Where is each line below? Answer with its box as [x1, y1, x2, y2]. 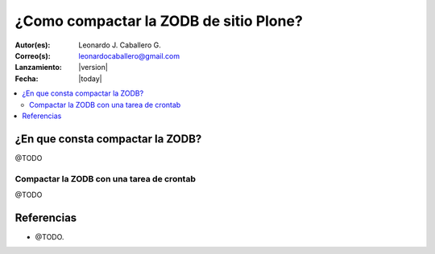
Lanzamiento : [14, 63, 62, 72]
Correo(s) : [14, 51, 52, 60]
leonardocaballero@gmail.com [78, 51, 180, 60]
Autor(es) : [14, 40, 51, 50]
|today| [78, 73, 102, 84]
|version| [78, 63, 108, 72]
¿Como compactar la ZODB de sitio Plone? [14, 12, 304, 30]
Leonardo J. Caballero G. [78, 40, 161, 50]
